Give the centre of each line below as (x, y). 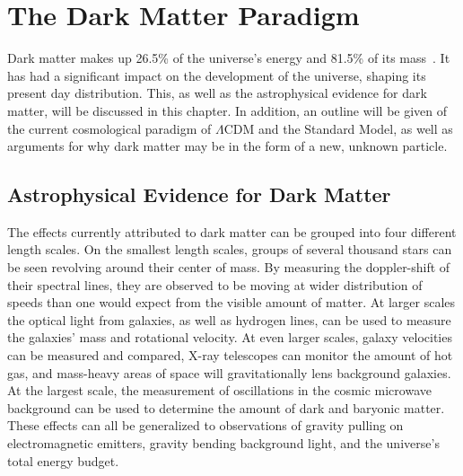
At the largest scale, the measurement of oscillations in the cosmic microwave (219, 390)
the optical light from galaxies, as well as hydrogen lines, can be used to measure (229, 319)
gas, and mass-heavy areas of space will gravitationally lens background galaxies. (229, 372)
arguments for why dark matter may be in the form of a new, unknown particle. (227, 146)
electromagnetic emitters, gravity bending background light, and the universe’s (223, 443)
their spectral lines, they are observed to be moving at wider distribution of (215, 284)
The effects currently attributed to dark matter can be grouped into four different (232, 231)
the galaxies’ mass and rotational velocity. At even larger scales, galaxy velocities (230, 337)
